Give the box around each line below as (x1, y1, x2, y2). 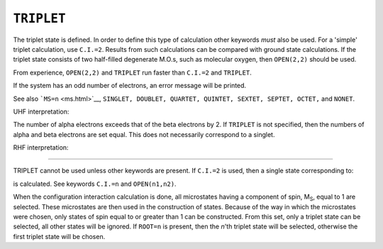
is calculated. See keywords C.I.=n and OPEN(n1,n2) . (13, 179, 177, 188)
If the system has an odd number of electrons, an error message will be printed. (13, 82, 247, 90)
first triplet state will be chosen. (13, 232, 106, 240)
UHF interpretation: (13, 107, 70, 116)
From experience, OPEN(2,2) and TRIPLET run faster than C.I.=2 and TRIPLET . (13, 68, 252, 77)
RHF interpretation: (13, 143, 69, 152)
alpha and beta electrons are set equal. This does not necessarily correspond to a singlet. (13, 130, 275, 138)
